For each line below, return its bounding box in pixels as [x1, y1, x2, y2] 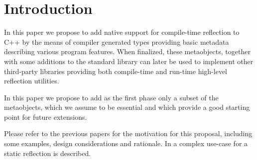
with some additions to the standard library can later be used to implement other [4, 56, 254, 66]
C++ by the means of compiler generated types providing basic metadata [4, 36, 229, 47]
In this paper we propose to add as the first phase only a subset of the [4, 92, 219, 102]
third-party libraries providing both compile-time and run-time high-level [4, 66, 227, 76]
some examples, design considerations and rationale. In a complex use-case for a [4, 138, 248, 149]
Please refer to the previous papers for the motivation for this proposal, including [4, 128, 253, 139]
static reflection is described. [4, 148, 91, 158]
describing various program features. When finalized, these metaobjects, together [4, 46, 251, 57]
